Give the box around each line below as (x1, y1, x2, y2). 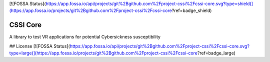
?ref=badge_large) (197, 50, 236, 56)
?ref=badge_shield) (171, 7, 212, 13)
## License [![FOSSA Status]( (9, 43, 70, 49)
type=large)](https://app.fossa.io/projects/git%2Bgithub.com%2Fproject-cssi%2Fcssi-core (9, 50, 197, 56)
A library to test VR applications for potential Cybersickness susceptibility (9, 34, 161, 40)
